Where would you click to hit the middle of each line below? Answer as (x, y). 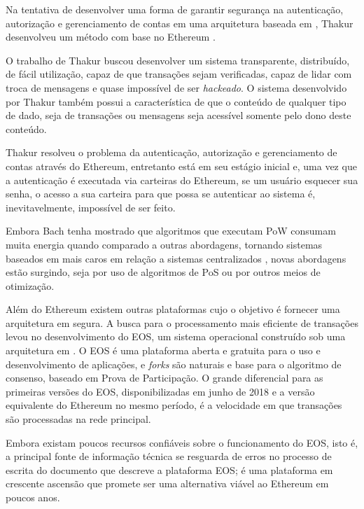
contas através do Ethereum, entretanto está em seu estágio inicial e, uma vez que (181, 166)
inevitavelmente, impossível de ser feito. (91, 207)
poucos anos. (33, 497)
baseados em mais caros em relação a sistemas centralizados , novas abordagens (176, 258)
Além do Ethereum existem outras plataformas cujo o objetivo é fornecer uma (173, 309)
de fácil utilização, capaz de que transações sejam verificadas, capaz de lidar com (179, 74)
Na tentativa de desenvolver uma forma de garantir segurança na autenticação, (175, 9)
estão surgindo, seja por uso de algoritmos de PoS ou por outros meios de (163, 272)
